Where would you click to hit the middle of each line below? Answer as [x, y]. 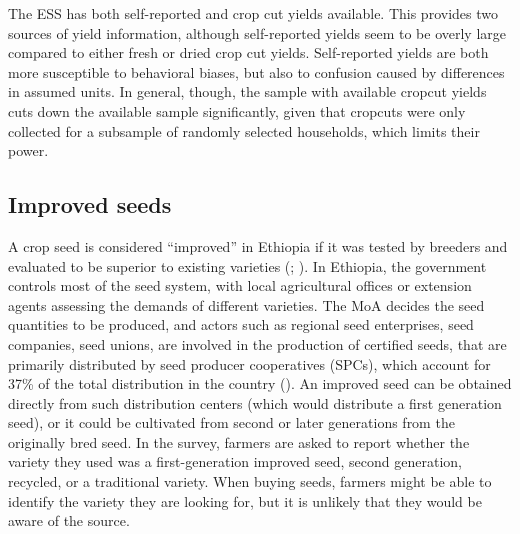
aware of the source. [69, 520]
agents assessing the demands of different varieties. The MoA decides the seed [246, 304]
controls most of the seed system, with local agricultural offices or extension [240, 285]
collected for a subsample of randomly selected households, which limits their [244, 130]
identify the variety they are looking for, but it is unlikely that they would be [245, 500]
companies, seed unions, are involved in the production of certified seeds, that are [257, 343]
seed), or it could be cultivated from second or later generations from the [231, 422]
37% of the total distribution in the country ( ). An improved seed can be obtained [260, 383]
